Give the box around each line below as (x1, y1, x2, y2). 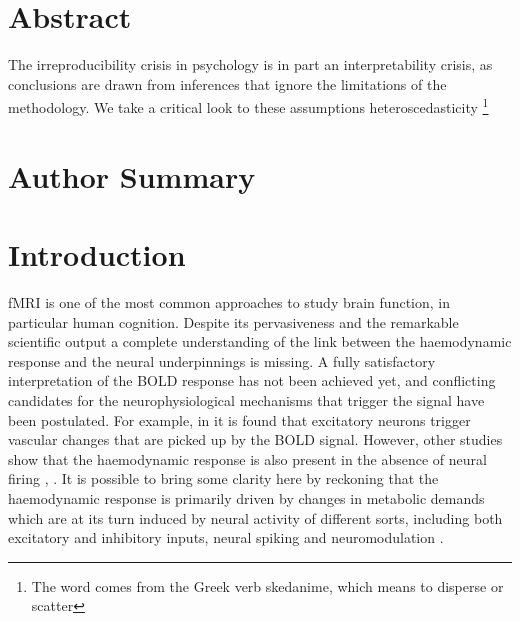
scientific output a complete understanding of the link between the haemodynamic (8, 331, 512, 352)
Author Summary (8, 155, 256, 196)
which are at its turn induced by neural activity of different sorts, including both (8, 507, 503, 528)
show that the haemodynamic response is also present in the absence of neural (8, 448, 487, 469)
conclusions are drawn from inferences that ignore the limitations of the (8, 73, 447, 94)
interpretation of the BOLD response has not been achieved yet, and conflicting (8, 370, 496, 391)
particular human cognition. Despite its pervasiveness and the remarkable (8, 311, 459, 332)
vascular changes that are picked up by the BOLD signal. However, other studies (8, 429, 503, 450)
